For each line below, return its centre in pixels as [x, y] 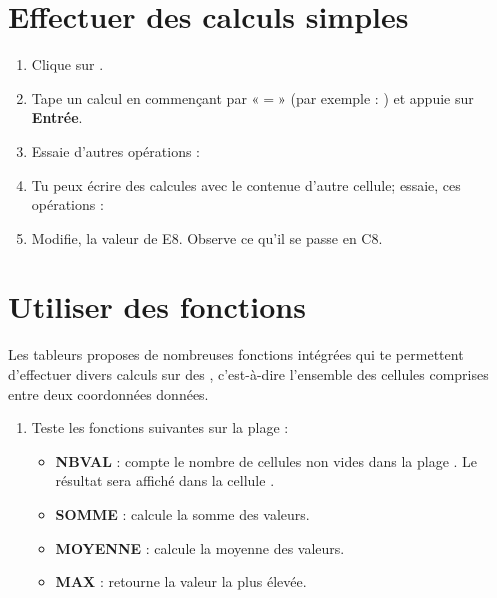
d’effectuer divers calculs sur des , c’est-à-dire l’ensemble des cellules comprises [248, 374]
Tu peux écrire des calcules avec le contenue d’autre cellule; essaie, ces [246, 184]
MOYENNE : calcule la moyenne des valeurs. [200, 547]
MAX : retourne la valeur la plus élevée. [181, 581]
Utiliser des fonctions [157, 306]
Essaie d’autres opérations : [115, 150]
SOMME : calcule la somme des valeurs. [182, 513]
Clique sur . [67, 64]
